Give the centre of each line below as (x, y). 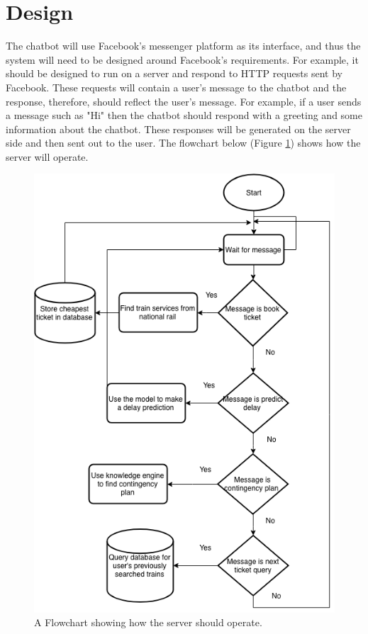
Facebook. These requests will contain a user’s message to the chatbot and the (176, 87)
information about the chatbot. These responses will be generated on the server (178, 129)
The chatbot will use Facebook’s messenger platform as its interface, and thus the (183, 46)
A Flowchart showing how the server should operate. (148, 622)
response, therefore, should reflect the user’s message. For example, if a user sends (184, 101)
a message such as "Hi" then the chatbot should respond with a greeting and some (184, 115)
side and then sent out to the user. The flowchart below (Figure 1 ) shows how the (183, 143)
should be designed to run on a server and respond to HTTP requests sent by (174, 73)
